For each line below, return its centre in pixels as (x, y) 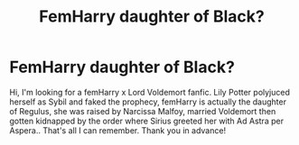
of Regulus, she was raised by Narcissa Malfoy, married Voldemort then (143, 111)
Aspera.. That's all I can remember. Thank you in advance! (118, 130)
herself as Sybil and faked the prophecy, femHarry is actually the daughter (148, 102)
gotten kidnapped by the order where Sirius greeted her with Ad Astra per (147, 121)
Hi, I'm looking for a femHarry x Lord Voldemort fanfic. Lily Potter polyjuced (150, 92)
